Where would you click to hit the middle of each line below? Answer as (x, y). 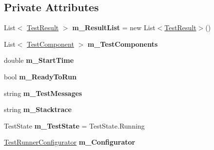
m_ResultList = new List (114, 28)
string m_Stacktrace (38, 109)
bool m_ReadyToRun (40, 76)
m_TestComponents (123, 44)
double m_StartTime (39, 60)
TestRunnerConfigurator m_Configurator (70, 142)
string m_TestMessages (43, 93)
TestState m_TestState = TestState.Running (74, 125)
